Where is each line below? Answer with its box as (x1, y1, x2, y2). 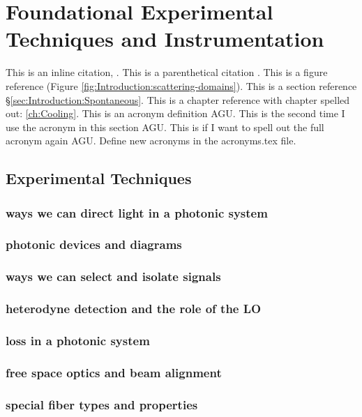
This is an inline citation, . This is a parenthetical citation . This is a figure (6, 65, 328, 79)
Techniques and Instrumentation (6, 24, 324, 53)
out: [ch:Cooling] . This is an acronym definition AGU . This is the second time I (6, 106, 345, 121)
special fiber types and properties (6, 395, 198, 413)
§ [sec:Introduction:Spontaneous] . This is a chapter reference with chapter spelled (6, 92, 350, 107)
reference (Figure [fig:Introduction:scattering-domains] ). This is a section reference (6, 78, 357, 93)
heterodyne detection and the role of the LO (6, 300, 262, 317)
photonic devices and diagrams (6, 236, 182, 253)
